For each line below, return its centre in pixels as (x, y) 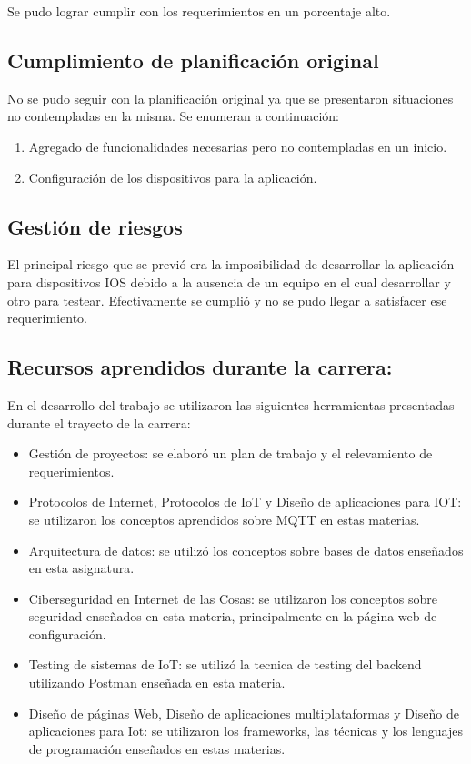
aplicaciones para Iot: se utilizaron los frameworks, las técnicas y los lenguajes (246, 731)
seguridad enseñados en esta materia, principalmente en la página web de (233, 616)
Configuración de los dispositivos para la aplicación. (173, 177)
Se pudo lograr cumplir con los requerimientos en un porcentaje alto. (199, 11)
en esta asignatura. (81, 568)
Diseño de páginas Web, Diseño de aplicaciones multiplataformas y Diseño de (244, 713)
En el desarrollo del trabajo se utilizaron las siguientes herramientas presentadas (231, 404)
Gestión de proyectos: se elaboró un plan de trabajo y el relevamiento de (230, 453)
